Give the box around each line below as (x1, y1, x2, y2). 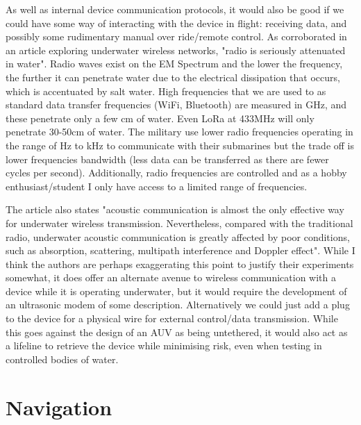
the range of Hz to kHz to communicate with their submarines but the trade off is (6, 137, 355, 152)
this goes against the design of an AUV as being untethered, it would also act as (6, 324, 348, 339)
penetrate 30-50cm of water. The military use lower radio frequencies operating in (6, 124, 353, 139)
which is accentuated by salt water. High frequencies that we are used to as (6, 83, 326, 98)
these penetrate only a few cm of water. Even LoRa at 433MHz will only (6, 110, 314, 125)
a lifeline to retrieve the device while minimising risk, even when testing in (6, 338, 322, 353)
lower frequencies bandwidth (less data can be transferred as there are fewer (6, 151, 329, 166)
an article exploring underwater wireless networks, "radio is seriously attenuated (6, 42, 346, 57)
